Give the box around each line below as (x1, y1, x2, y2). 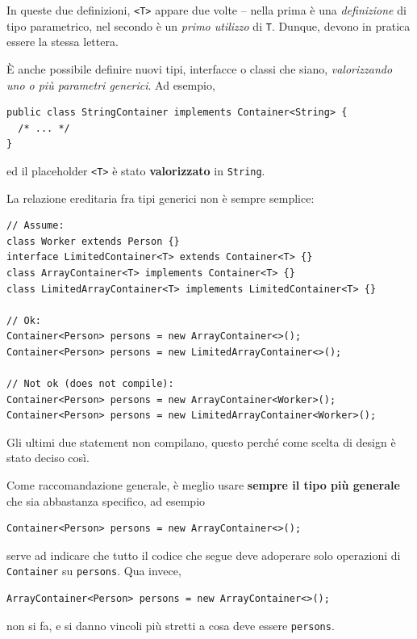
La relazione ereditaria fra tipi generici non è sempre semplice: (6, 189, 315, 206)
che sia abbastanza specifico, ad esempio (6, 492, 206, 509)
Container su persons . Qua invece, (6, 562, 181, 579)
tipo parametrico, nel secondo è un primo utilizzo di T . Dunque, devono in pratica (6, 17, 411, 34)
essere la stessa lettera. (6, 33, 119, 50)
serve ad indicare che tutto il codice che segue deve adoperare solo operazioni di (6, 546, 401, 563)
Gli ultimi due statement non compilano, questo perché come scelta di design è (6, 433, 396, 450)
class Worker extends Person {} (6, 235, 180, 247)
